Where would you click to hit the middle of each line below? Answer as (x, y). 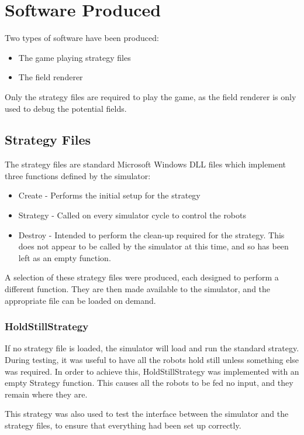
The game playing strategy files (75, 57)
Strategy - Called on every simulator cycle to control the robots (132, 215)
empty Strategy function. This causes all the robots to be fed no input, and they (149, 383)
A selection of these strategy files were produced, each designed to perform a (142, 277)
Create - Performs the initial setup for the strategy (109, 195)
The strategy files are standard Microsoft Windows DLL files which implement (146, 164)
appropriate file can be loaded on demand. (80, 300)
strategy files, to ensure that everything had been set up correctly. (123, 425)
